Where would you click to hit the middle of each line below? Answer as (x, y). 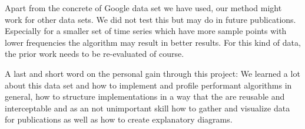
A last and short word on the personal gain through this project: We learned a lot (152, 73)
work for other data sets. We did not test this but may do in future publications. (150, 19)
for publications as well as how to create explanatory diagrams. (119, 119)
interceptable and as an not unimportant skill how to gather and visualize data (147, 108)
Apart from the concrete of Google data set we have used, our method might (143, 8)
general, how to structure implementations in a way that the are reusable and (145, 96)
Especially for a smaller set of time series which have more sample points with (146, 31)
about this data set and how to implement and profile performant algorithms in (148, 85)
